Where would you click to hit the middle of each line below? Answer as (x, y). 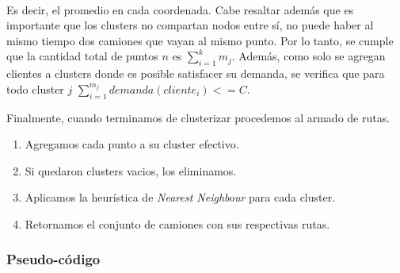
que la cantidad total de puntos (82, 56)
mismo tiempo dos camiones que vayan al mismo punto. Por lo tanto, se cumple (200, 40)
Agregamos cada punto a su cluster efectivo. (132, 144)
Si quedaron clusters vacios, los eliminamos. (131, 170)
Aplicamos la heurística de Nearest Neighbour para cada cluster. (180, 197)
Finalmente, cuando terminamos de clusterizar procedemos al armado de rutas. (198, 117)
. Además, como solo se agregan (309, 56)
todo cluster (35, 88)
